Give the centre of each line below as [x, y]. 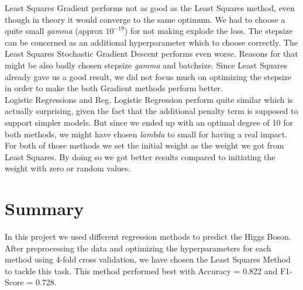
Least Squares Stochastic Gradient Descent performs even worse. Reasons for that [151, 53]
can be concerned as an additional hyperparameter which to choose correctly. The [151, 42]
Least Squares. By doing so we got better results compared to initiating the [140, 156]
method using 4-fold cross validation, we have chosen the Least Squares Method [148, 259]
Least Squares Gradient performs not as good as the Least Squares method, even [150, 8]
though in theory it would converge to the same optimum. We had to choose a [145, 19]
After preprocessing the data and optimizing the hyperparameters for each [138, 248]
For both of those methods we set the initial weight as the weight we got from [144, 145]
